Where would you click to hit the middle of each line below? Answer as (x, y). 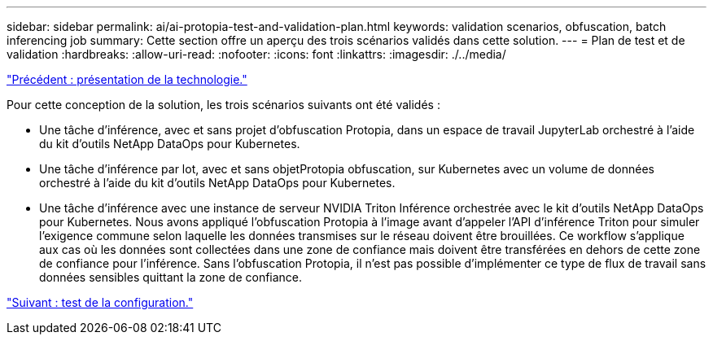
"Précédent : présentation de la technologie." (127, 79)
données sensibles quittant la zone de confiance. (171, 277)
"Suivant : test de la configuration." (100, 302)
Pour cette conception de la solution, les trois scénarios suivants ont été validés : (223, 105)
